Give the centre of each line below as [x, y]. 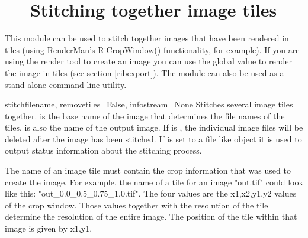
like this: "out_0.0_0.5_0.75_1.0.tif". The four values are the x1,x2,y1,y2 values [151, 193]
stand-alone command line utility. [66, 84]
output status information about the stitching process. [103, 150]
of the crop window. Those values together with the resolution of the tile [137, 205]
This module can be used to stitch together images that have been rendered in [147, 38]
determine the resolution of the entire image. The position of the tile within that [151, 216]
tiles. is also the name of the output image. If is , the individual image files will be [154, 127]
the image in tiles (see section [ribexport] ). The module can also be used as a [145, 72]
